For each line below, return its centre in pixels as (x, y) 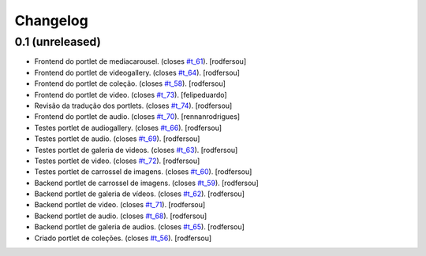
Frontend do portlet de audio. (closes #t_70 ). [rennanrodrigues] (137, 117)
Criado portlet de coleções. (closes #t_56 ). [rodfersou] (123, 238)
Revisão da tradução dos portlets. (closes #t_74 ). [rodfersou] (133, 106)
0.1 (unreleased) (58, 42)
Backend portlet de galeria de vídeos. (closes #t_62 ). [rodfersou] (139, 194)
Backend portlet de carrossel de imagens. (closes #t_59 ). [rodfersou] (147, 183)
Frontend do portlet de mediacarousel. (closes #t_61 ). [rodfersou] (140, 61)
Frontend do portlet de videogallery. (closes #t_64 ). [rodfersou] (137, 72)
